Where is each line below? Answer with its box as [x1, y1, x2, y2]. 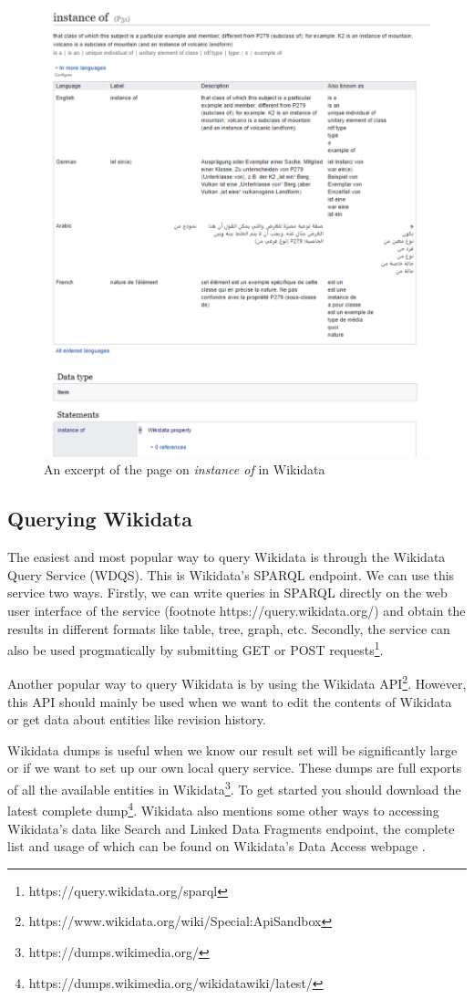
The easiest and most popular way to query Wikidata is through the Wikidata [7, 547, 446, 567]
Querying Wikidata [7, 505, 192, 533]
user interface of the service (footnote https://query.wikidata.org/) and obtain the [7, 600, 466, 619]
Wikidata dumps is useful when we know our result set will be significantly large [7, 740, 458, 759]
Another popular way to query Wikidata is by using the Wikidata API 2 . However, [7, 671, 467, 693]
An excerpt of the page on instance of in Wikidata [44, 460, 325, 479]
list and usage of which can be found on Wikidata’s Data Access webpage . [7, 837, 426, 856]
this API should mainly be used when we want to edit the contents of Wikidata [7, 692, 452, 711]
